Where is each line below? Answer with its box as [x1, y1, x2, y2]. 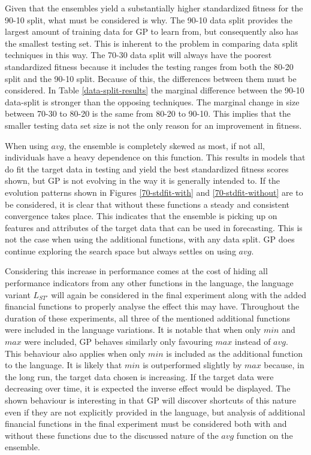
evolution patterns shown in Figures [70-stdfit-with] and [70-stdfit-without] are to [5, 186, 303, 198]
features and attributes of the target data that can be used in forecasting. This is [5, 221, 303, 233]
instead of [234, 335, 271, 348]
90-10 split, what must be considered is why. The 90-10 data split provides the [5, 13, 293, 26]
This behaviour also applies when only [5, 347, 146, 359]
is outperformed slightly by [143, 359, 242, 371]
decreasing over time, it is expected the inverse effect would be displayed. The [5, 382, 291, 395]
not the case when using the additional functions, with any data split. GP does [5, 233, 295, 245]
